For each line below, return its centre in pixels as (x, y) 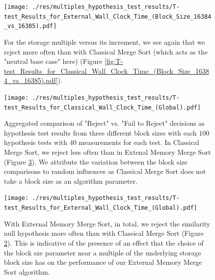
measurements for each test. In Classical (139, 142)
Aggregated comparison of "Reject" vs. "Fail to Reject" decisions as (104, 123)
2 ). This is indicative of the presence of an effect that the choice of (104, 242)
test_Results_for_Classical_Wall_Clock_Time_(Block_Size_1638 (107, 70)
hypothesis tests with (36, 142)
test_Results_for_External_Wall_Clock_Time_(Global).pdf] (101, 208)
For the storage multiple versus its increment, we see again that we (105, 42)
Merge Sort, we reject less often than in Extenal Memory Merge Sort (107, 152)
